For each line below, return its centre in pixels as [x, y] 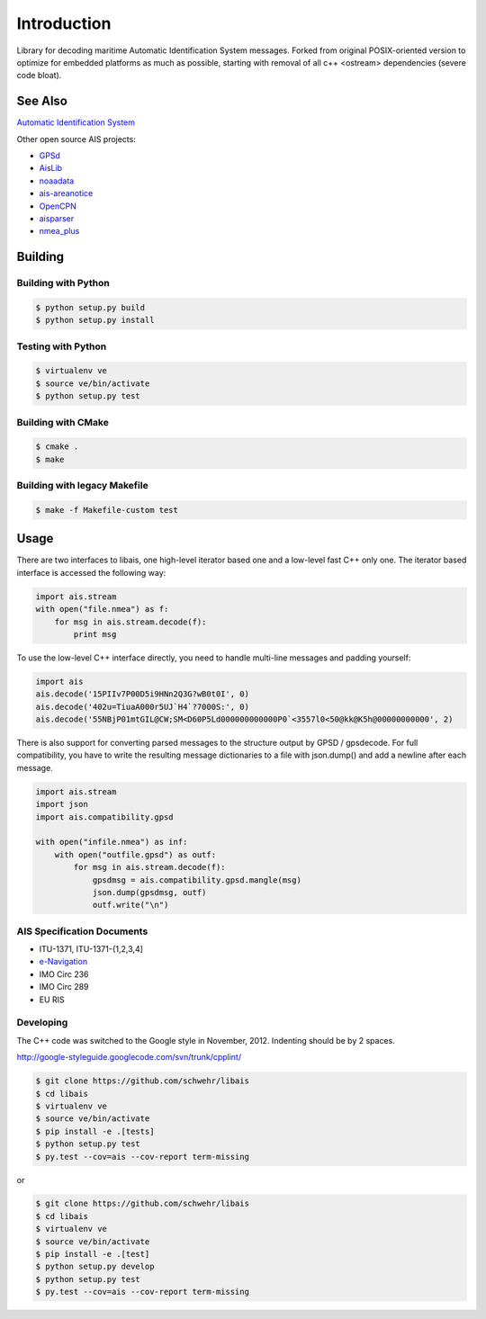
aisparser [57, 218]
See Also [42, 101]
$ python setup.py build [90, 307]
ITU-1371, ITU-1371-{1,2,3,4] [91, 949]
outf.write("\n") [130, 905]
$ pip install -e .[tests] [95, 1131]
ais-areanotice [66, 193]
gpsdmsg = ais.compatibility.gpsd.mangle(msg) [197, 880]
